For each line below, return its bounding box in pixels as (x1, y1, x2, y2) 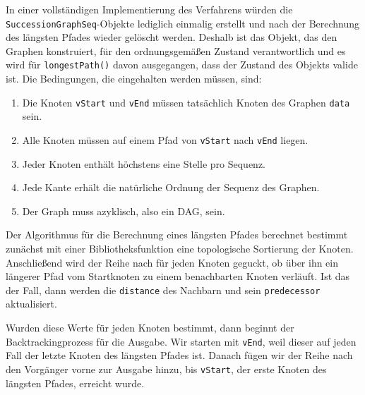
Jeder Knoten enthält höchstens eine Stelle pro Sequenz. (22, 156, 265, 171)
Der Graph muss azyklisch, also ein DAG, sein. (22, 203, 225, 218)
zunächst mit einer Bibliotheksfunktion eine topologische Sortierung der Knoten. (6, 241, 354, 255)
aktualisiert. (6, 296, 57, 311)
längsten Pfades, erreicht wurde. (6, 375, 145, 390)
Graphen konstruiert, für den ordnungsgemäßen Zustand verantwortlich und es (6, 43, 346, 58)
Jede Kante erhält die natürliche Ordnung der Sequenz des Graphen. (22, 180, 320, 195)
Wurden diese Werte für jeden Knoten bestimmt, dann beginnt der (6, 320, 294, 334)
